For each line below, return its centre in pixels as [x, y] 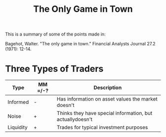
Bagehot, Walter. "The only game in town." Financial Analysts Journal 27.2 [80, 44]
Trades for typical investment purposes [102, 128]
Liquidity [18, 128]
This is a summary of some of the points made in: [55, 34]
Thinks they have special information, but [104, 113]
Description [108, 88]
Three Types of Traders [54, 69]
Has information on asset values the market [107, 99]
